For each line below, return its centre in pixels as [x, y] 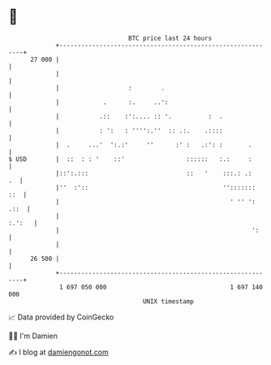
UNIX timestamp [168, 301]
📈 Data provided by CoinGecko [61, 317]
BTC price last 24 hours [170, 38]
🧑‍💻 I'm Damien [33, 336]
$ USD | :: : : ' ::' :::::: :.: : [130, 159]
